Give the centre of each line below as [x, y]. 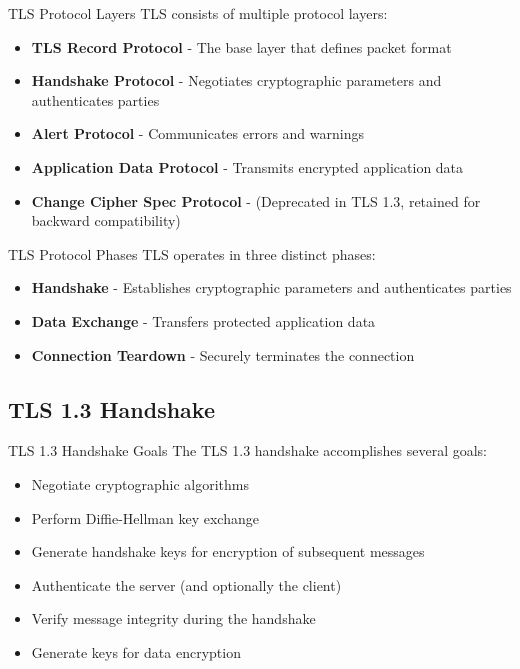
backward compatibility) [106, 220]
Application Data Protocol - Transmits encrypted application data [247, 166]
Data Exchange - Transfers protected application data [203, 320]
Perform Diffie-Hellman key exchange [145, 517]
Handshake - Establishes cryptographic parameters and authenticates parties [271, 287]
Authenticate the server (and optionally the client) [186, 584]
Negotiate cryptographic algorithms [140, 483]
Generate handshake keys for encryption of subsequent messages [228, 551]
